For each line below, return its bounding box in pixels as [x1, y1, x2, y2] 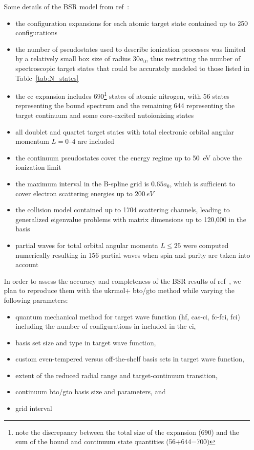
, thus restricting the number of [146, 53, 240, 64]
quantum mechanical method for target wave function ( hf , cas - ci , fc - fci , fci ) [15, 311, 240, 321]
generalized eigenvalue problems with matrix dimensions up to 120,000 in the [15, 214, 246, 224]
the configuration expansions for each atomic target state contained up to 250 [15, 18, 248, 28]
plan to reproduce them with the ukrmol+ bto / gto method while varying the [4, 285, 234, 295]
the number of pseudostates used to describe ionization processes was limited [15, 44, 246, 54]
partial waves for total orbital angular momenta [15, 240, 158, 250]
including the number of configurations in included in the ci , [15, 321, 196, 331]
